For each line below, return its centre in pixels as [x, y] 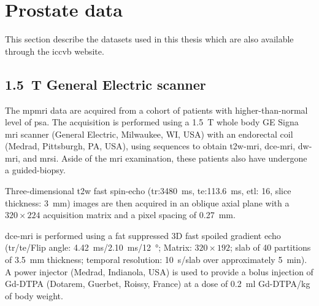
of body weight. [34, 295]
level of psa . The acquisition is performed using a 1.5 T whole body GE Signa [152, 122]
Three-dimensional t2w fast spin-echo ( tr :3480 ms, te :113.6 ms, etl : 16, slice [148, 191]
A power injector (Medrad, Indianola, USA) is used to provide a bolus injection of [159, 271]
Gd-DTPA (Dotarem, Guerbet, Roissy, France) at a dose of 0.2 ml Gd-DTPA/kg [158, 284]
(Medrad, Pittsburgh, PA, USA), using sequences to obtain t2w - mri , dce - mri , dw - [159, 146]
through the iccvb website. [55, 51]
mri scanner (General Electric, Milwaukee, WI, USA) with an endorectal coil [149, 134]
